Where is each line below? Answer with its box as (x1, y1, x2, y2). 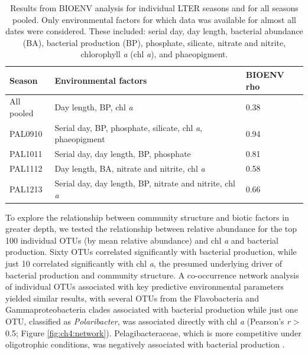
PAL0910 (9, 127, 43, 139)
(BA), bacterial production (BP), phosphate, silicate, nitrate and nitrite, (22, 36, 286, 48)
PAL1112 (9, 162, 43, 175)
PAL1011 (9, 147, 43, 160)
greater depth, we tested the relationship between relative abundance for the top (5, 222, 297, 235)
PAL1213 (9, 182, 43, 195)
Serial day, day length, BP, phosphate (54, 147, 191, 160)
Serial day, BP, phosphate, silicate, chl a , (54, 121, 203, 133)
